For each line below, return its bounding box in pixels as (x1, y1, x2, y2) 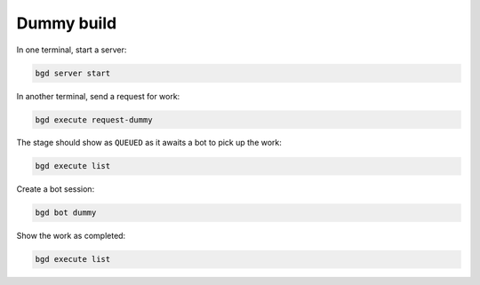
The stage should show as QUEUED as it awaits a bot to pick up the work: (16, 138, 282, 148)
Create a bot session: (16, 184, 95, 194)
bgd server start (35, 67, 111, 78)
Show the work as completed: (16, 231, 126, 241)
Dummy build (16, 13, 117, 33)
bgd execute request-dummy (35, 115, 153, 124)
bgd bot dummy (35, 208, 97, 218)
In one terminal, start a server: (16, 44, 127, 55)
